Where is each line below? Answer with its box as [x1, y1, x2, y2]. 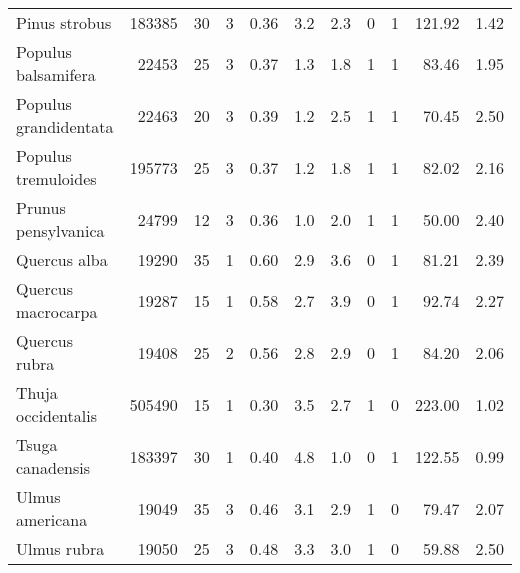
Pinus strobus [16, 11, 112, 34]
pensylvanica [16, 219, 105, 242]
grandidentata [16, 115, 114, 138]
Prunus [16, 196, 66, 219]
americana [16, 508, 88, 531]
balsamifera [16, 63, 96, 86]
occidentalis [16, 404, 97, 427]
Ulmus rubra [16, 537, 105, 560]
